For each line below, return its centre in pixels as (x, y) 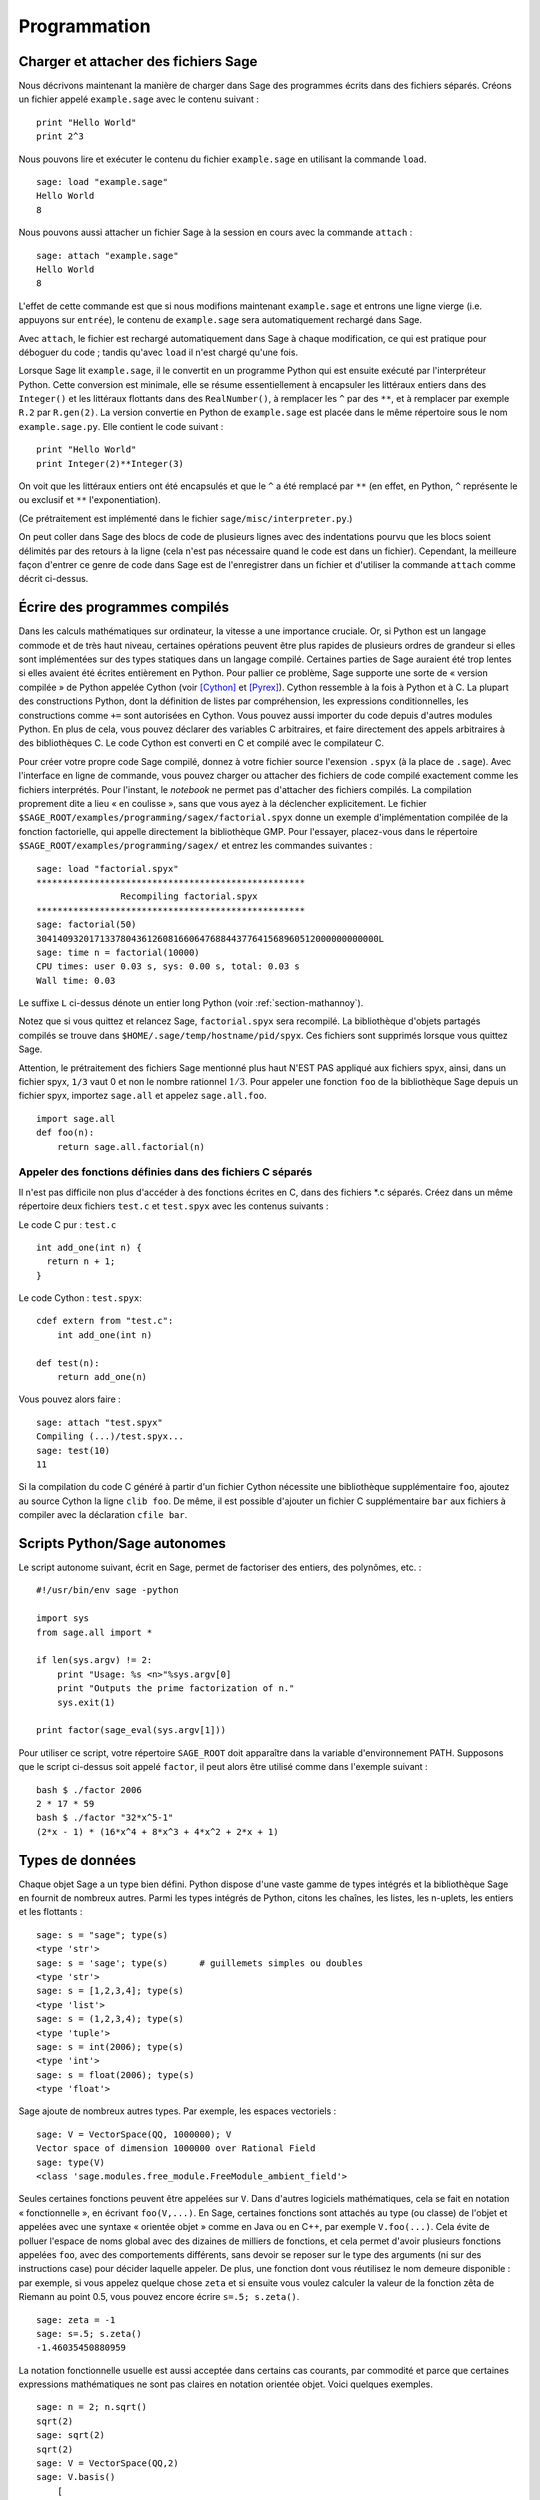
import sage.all (76, 1118)
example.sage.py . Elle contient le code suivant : (121, 426)
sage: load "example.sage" (102, 182)
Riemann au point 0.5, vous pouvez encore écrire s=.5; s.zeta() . (159, 2297)
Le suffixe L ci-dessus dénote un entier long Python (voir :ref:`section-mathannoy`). (191, 1003)
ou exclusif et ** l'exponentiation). (89, 500)
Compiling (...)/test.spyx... (110, 1436)
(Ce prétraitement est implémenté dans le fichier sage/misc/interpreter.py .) (185, 518)
